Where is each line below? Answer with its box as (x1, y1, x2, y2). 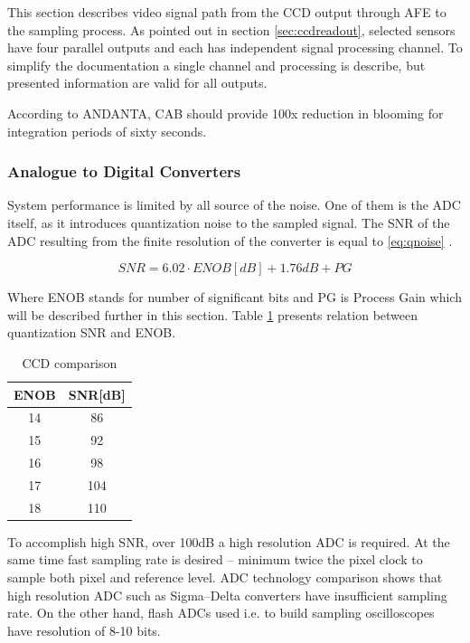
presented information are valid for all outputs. (7, 73, 268, 92)
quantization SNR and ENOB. (7, 323, 176, 342)
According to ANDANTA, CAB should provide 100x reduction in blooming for (7, 103, 444, 122)
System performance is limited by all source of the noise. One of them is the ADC (7, 195, 461, 214)
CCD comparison (22, 353, 117, 372)
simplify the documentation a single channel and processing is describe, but (7, 55, 426, 74)
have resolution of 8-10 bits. (7, 620, 161, 639)
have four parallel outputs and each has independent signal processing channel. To (7, 38, 463, 57)
